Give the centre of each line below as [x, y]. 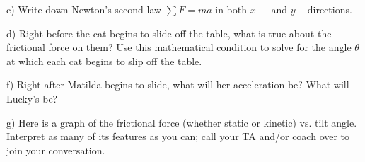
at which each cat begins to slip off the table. [104, 60]
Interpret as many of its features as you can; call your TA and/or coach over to [178, 136]
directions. [330, 9]
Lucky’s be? [32, 98]
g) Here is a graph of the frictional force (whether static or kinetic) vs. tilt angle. [182, 122]
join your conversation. [56, 150]
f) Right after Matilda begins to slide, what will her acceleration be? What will [178, 85]
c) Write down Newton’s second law [84, 9]
